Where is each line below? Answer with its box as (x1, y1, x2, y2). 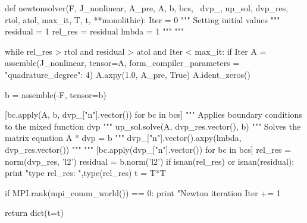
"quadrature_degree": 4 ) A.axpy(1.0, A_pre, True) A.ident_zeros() (5, 68, 250, 80)
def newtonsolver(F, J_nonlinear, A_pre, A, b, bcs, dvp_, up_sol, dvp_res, (5, 2, 289, 14)
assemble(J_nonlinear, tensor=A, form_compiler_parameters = (5, 56, 240, 69)
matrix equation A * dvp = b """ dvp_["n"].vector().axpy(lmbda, (5, 131, 242, 144)
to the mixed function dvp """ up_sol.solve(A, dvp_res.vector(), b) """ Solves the (5, 120, 301, 132)
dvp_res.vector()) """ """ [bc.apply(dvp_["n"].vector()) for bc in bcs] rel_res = (5, 143, 292, 155)
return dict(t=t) (5, 206, 64, 219)
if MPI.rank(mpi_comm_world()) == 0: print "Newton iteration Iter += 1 (5, 186, 281, 199)
